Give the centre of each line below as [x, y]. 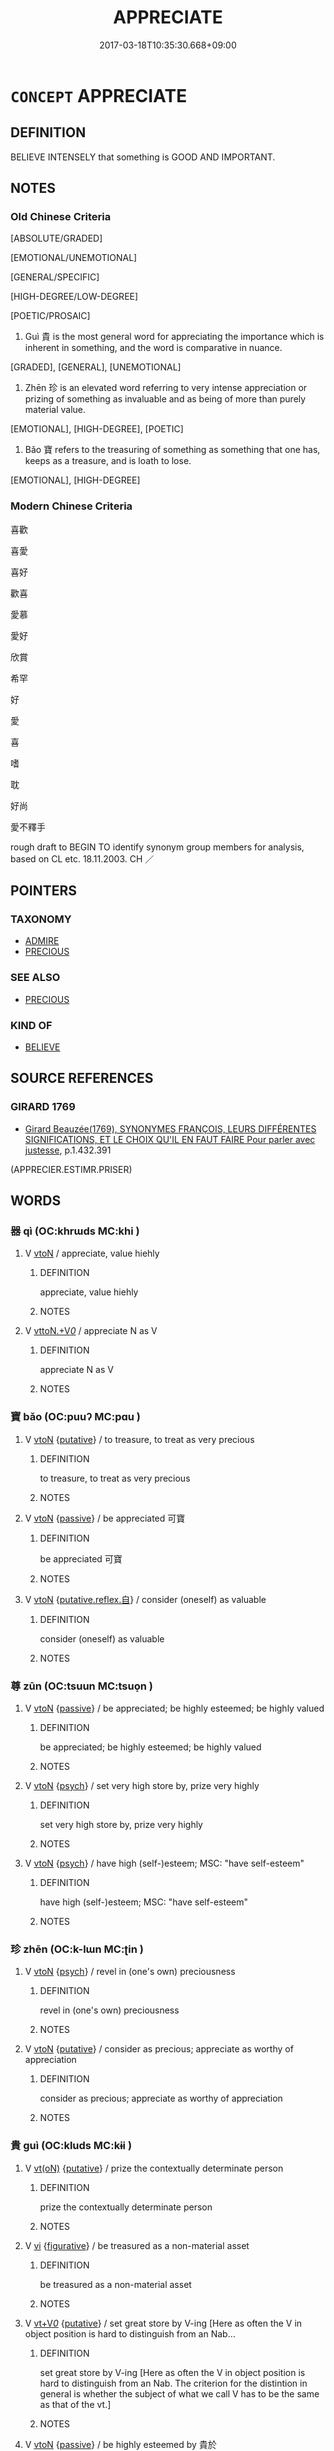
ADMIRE [42, 941]
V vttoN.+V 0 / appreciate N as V [91, 1331]
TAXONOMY [41, 919]
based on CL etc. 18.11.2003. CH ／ [82, 858]
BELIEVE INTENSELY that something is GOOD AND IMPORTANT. [143, 157]
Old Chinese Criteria [61, 217]
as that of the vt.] [75, 2404]
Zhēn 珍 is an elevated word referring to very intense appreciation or [166, 388]
